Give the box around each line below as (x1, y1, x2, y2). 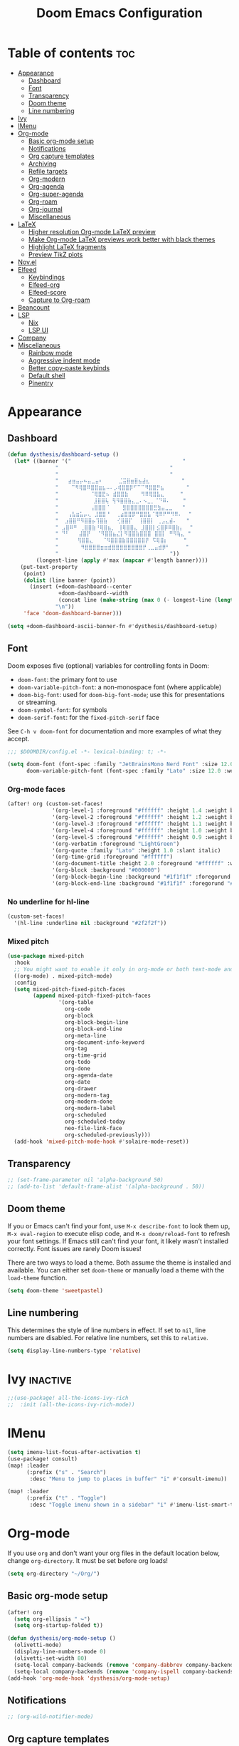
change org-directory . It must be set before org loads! (7, 1557, 169, 1565)
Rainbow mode (28, 348, 73, 357)
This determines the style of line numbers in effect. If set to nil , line (7, 1326, 206, 1334)
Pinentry (28, 379, 53, 387)
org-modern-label (64, 1105, 116, 1112)
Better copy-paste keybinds (28, 363, 110, 372)
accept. (7, 734, 30, 743)
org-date (64, 1078, 91, 1085)
